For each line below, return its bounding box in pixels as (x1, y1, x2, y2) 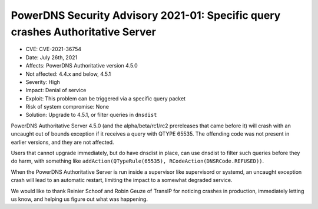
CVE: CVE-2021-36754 (25, 46, 82, 53)
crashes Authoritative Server (11, 25, 156, 38)
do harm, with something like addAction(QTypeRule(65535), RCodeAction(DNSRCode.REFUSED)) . (11, 157, 264, 164)
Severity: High (25, 78, 60, 85)
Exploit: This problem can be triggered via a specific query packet (25, 95, 185, 102)
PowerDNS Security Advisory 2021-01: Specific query (11, 9, 281, 22)
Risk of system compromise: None (25, 103, 109, 110)
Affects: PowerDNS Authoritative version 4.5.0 (25, 62, 138, 69)
